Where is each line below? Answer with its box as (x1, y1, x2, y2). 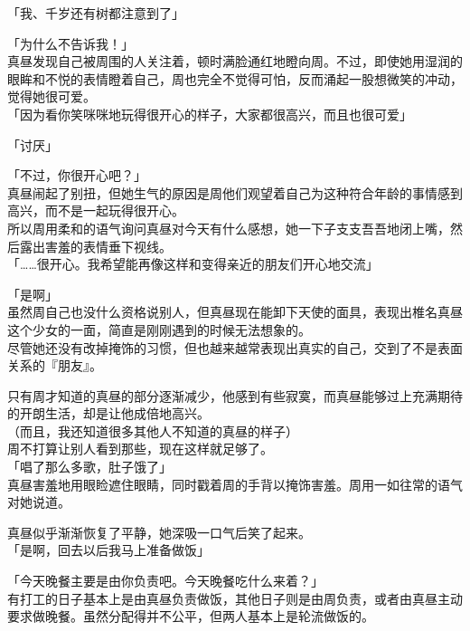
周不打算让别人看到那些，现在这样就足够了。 (7, 439, 273, 458)
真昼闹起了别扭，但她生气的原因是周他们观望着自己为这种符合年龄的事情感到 (7, 183, 463, 202)
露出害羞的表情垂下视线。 (19, 236, 172, 255)
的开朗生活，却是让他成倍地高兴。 (7, 404, 210, 423)
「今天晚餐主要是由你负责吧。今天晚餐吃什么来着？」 (7, 571, 324, 590)
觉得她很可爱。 (7, 87, 96, 106)
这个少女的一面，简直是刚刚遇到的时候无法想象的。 (7, 320, 311, 339)
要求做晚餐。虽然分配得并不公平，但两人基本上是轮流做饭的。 (7, 607, 374, 626)
